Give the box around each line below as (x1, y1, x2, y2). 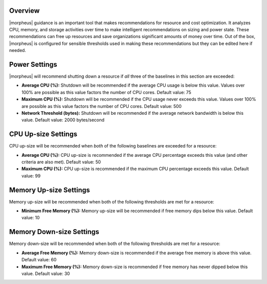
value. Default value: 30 (21, 270, 70, 277)
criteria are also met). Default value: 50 (21, 159, 101, 165)
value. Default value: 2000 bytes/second (21, 117, 105, 123)
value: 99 (21, 173, 41, 179)
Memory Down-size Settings (9, 228, 99, 236)
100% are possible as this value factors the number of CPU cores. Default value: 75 (21, 89, 191, 95)
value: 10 (21, 215, 40, 221)
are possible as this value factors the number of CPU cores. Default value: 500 (21, 103, 182, 109)
